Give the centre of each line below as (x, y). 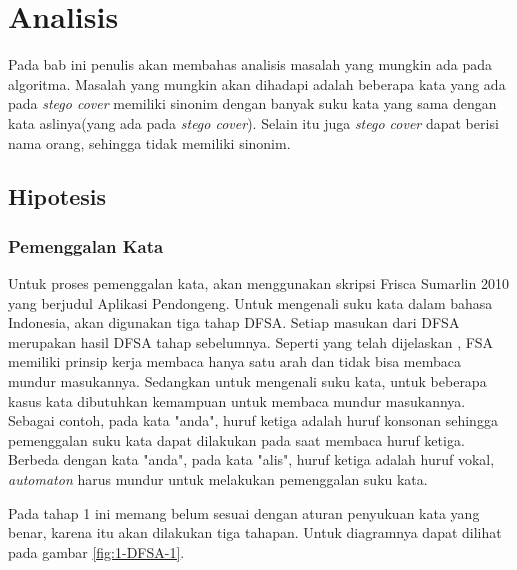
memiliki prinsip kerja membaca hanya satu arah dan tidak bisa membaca (235, 361)
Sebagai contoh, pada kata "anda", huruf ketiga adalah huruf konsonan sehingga (253, 420)
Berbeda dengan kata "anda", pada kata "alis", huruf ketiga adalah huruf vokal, (251, 459)
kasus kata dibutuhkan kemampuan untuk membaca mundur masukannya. (237, 400)
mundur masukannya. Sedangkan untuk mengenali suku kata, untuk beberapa (247, 381)
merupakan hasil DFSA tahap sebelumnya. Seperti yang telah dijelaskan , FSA (251, 341)
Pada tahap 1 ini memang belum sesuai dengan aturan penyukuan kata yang (244, 512)
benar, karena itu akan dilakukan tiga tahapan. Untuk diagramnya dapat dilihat (255, 532)
